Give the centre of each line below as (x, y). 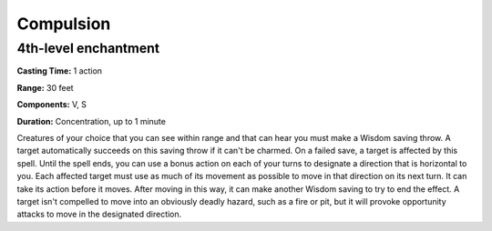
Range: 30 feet (45, 87)
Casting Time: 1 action (60, 71)
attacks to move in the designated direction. (99, 215)
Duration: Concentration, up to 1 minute (91, 121)
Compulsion (64, 24)
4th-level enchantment (88, 48)
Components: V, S (51, 105)
